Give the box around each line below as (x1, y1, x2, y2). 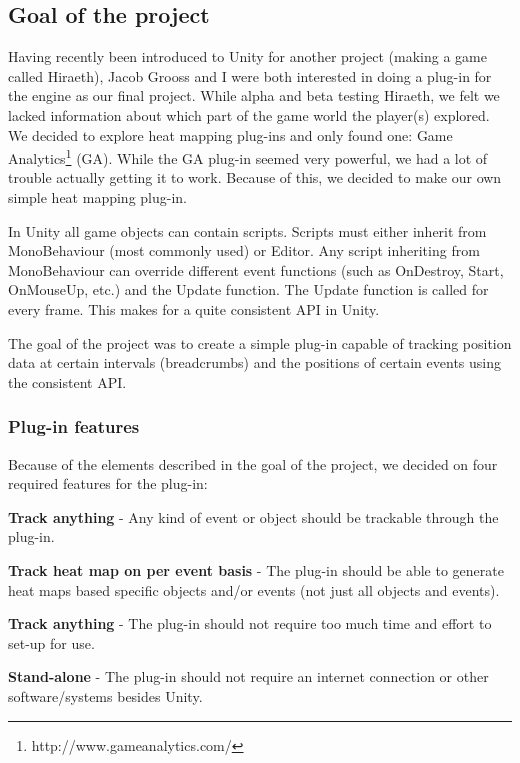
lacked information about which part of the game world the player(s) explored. (8, 104, 490, 125)
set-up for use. (8, 632, 95, 653)
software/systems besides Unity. (8, 685, 203, 706)
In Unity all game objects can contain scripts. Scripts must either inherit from (8, 220, 487, 241)
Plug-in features (8, 414, 140, 439)
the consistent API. (8, 371, 127, 392)
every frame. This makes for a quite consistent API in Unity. (8, 298, 380, 319)
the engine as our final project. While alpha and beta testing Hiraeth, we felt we (8, 85, 500, 106)
